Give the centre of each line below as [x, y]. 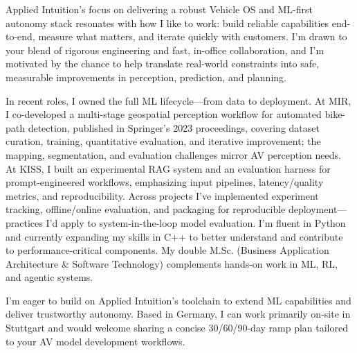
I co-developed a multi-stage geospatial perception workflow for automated [164, 114]
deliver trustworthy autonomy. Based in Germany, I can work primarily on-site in [178, 314]
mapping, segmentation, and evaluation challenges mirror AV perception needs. [173, 154]
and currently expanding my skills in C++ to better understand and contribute [174, 236]
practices [24, 222]
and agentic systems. [49, 277]
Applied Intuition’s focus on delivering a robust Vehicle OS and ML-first [159, 9]
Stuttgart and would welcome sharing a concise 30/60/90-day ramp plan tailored [177, 328]
